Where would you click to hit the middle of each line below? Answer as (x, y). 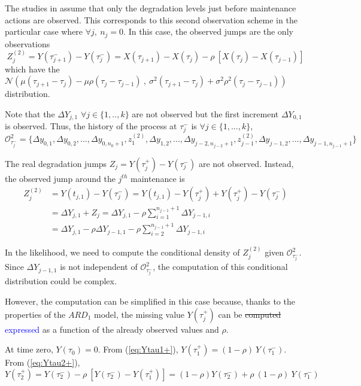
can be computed (250, 314)
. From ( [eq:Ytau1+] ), (138, 349)
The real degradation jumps (56, 163)
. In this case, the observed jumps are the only (208, 31)
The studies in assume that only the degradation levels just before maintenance (151, 8)
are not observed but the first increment (205, 113)
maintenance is (157, 178)
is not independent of (99, 267)
